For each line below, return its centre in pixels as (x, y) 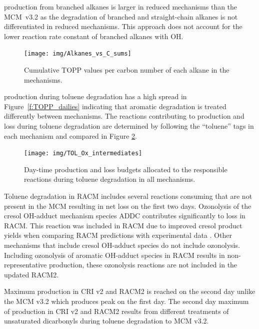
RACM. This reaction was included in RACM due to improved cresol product (123, 225)
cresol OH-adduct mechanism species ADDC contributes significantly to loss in (125, 216)
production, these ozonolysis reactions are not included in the (143, 265)
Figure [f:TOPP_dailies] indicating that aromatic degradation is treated (115, 106)
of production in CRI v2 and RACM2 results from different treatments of (116, 311)
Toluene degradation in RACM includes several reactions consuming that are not (128, 196)
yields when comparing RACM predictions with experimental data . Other (118, 235)
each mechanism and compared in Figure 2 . (70, 135)
